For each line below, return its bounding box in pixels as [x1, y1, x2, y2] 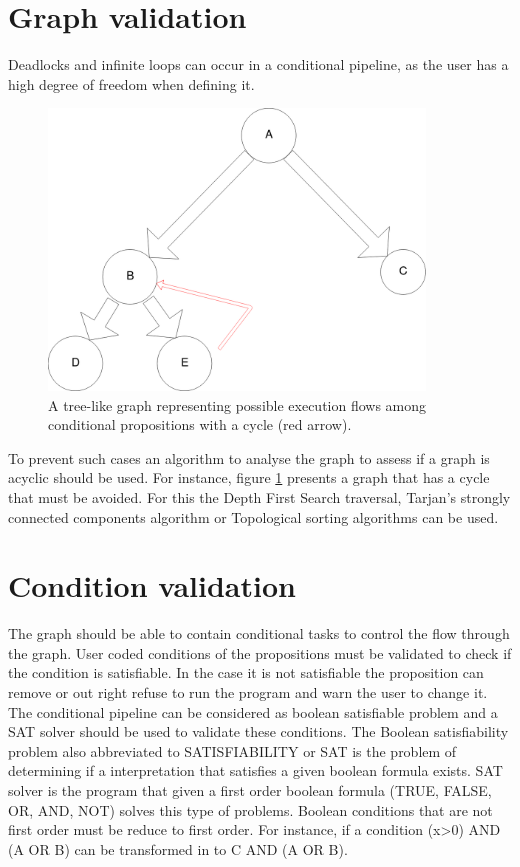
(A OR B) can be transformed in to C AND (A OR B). [8, 838, 348, 859]
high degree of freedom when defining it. [8, 73, 255, 94]
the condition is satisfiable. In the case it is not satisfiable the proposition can [8, 662, 484, 683]
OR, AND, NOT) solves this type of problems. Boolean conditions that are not [8, 799, 493, 820]
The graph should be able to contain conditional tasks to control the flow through [8, 623, 510, 644]
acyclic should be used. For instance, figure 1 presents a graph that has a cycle [8, 467, 490, 488]
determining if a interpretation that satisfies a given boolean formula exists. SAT [8, 760, 503, 781]
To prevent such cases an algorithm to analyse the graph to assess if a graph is [8, 447, 490, 468]
